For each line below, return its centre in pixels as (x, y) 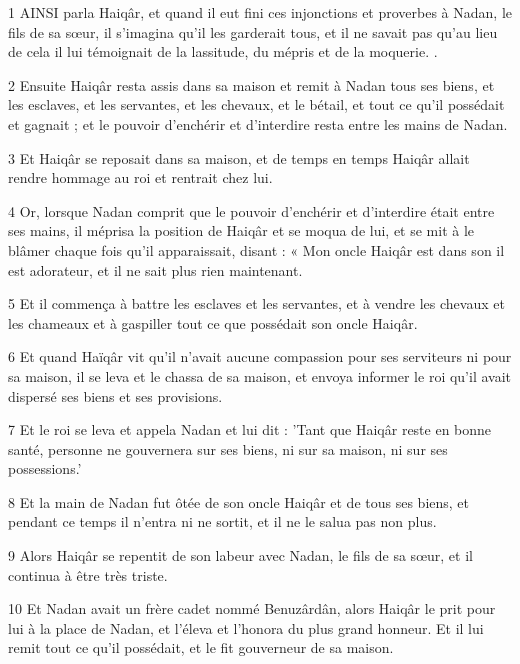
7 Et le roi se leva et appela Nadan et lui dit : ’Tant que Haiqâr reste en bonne (250, 429)
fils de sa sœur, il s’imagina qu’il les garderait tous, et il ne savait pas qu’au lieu (253, 31)
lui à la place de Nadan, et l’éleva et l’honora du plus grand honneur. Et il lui (246, 627)
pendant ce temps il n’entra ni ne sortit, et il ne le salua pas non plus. (222, 521)
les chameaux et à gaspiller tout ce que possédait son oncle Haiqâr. (213, 322)
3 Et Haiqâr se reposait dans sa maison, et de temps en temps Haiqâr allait (239, 157)
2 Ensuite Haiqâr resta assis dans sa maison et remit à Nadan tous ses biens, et (251, 84)
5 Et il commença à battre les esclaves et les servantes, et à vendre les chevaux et (256, 303)
